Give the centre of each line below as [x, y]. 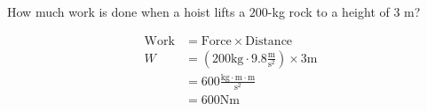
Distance [269, 41]
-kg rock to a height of [328, 11]
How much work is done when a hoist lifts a [127, 11]
